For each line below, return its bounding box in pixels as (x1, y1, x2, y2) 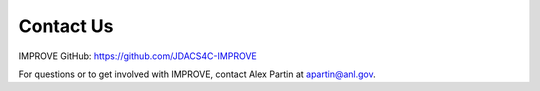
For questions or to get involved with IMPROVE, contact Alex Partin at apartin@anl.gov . (18, 68, 377, 80)
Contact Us (18, 15, 114, 37)
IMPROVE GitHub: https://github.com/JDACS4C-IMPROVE (18, 50, 257, 62)
